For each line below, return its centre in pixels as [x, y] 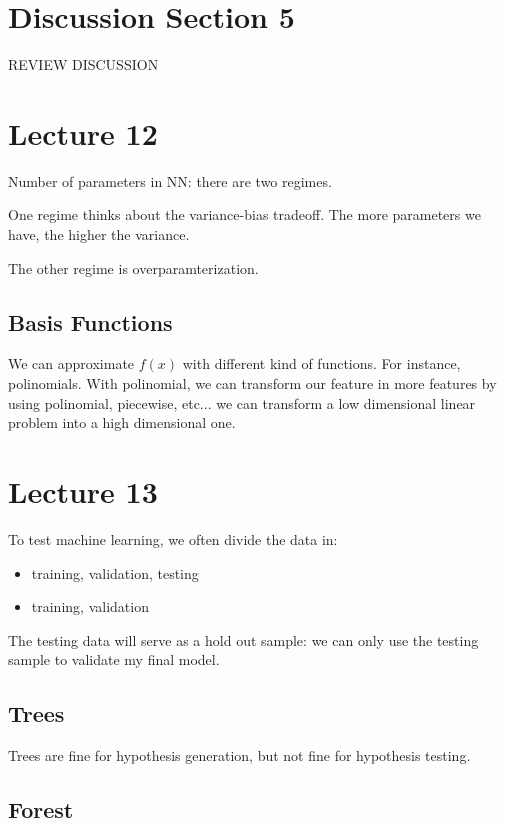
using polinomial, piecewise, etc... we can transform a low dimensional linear [242, 402]
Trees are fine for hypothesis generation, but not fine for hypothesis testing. [239, 755]
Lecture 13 [83, 490]
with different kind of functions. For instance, [321, 363]
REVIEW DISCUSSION [83, 64]
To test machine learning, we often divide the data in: [173, 538]
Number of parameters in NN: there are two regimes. [170, 180]
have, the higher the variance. [99, 234]
